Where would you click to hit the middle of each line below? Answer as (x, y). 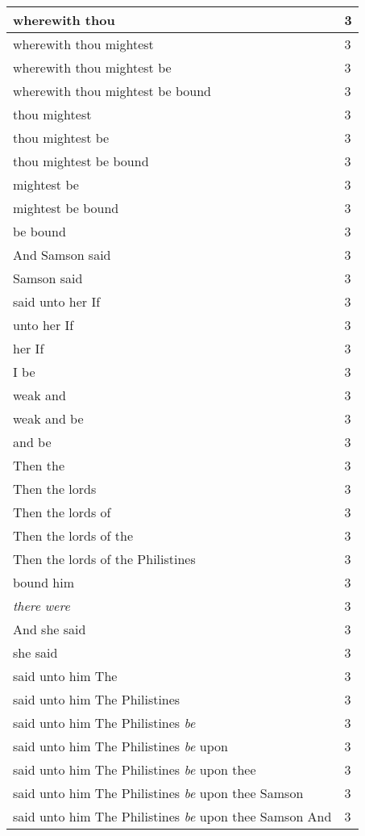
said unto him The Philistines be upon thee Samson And (172, 816)
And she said (50, 629)
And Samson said (62, 255)
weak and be (48, 418)
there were (41, 606)
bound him (44, 582)
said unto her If (57, 301)
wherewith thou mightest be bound (112, 91)
